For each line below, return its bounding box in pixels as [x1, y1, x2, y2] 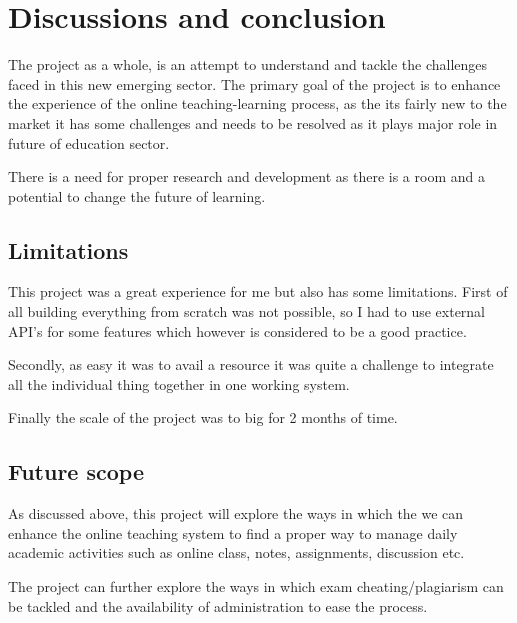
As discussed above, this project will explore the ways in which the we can [8, 503, 464, 524]
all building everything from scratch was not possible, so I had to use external [8, 301, 486, 322]
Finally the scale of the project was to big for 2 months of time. [8, 407, 398, 428]
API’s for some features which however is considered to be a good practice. [8, 320, 467, 341]
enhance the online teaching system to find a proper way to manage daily [8, 522, 458, 543]
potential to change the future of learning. [8, 185, 266, 206]
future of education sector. [8, 132, 170, 153]
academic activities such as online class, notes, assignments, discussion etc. [8, 542, 465, 563]
